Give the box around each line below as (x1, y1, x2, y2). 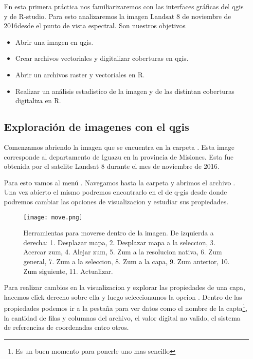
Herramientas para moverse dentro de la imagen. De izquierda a (23, 228, 214, 238)
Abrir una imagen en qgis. (15, 36, 93, 47)
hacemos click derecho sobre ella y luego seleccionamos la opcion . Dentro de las (4, 291, 242, 302)
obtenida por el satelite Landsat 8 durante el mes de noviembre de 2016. (4, 161, 219, 171)
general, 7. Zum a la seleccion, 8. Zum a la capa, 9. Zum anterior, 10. (23, 256, 230, 266)
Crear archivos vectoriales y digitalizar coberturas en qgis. (15, 53, 189, 63)
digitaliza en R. (15, 95, 61, 106)
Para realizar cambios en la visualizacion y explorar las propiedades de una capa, (4, 282, 245, 292)
